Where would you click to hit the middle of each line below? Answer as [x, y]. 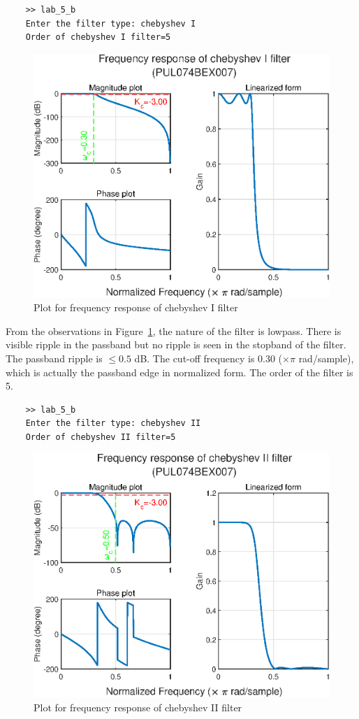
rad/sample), [326, 358]
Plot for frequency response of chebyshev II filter [138, 707]
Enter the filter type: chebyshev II [113, 423]
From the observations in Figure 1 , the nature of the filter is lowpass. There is [174, 330]
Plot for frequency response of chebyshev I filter [136, 307]
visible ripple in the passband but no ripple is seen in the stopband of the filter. [176, 344]
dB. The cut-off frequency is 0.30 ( [208, 358]
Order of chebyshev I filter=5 [98, 37]
